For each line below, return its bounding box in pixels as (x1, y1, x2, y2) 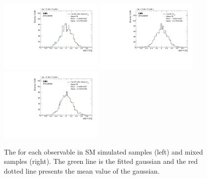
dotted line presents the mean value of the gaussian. (4, 166, 160, 176)
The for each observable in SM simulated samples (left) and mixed (4, 146, 203, 157)
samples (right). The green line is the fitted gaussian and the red (4, 156, 198, 166)
